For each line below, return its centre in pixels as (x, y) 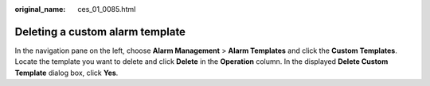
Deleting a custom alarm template (100, 32)
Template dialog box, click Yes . (66, 73)
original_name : (40, 9)
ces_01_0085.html (107, 9)
